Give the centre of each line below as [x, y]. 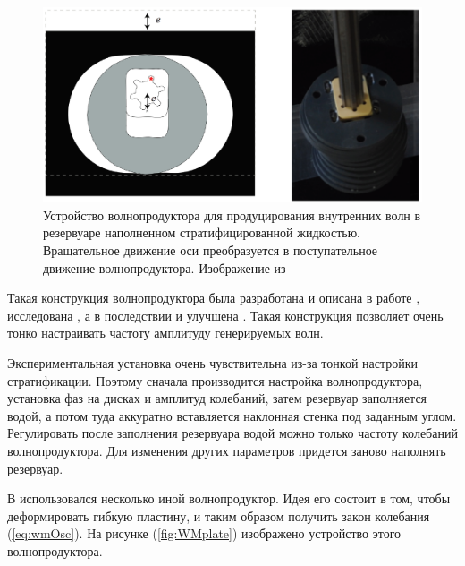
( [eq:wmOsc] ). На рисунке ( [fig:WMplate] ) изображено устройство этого [204, 533]
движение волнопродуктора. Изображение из [165, 267]
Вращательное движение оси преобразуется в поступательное [211, 249]
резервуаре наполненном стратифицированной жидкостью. [202, 232]
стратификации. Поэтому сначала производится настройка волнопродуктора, [215, 380]
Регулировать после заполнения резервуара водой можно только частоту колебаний [232, 433]
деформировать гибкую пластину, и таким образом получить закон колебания [219, 515]
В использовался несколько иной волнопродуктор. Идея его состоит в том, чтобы [229, 498]
